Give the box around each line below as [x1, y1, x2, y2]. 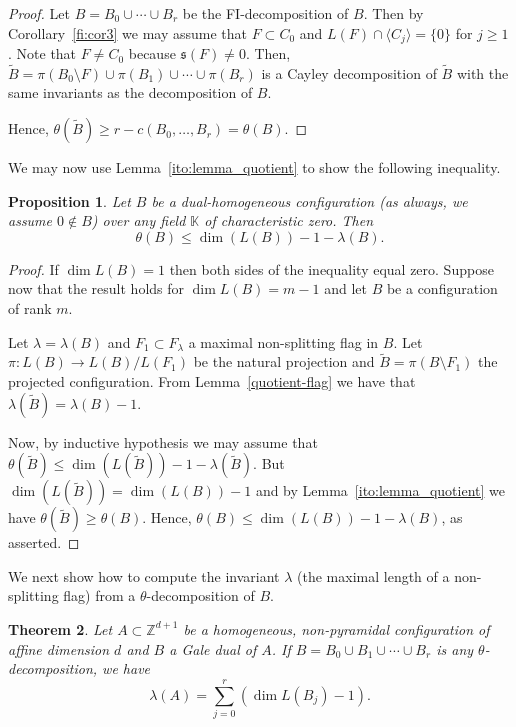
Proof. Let [8, 3, 70, 23]
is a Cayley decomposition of [261, 62, 437, 83]
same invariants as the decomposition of [8, 82, 253, 103]
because [128, 43, 176, 64]
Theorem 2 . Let [8, 618, 113, 639]
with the [456, 62, 509, 83]
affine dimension [8, 638, 110, 659]
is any [436, 638, 474, 659]
